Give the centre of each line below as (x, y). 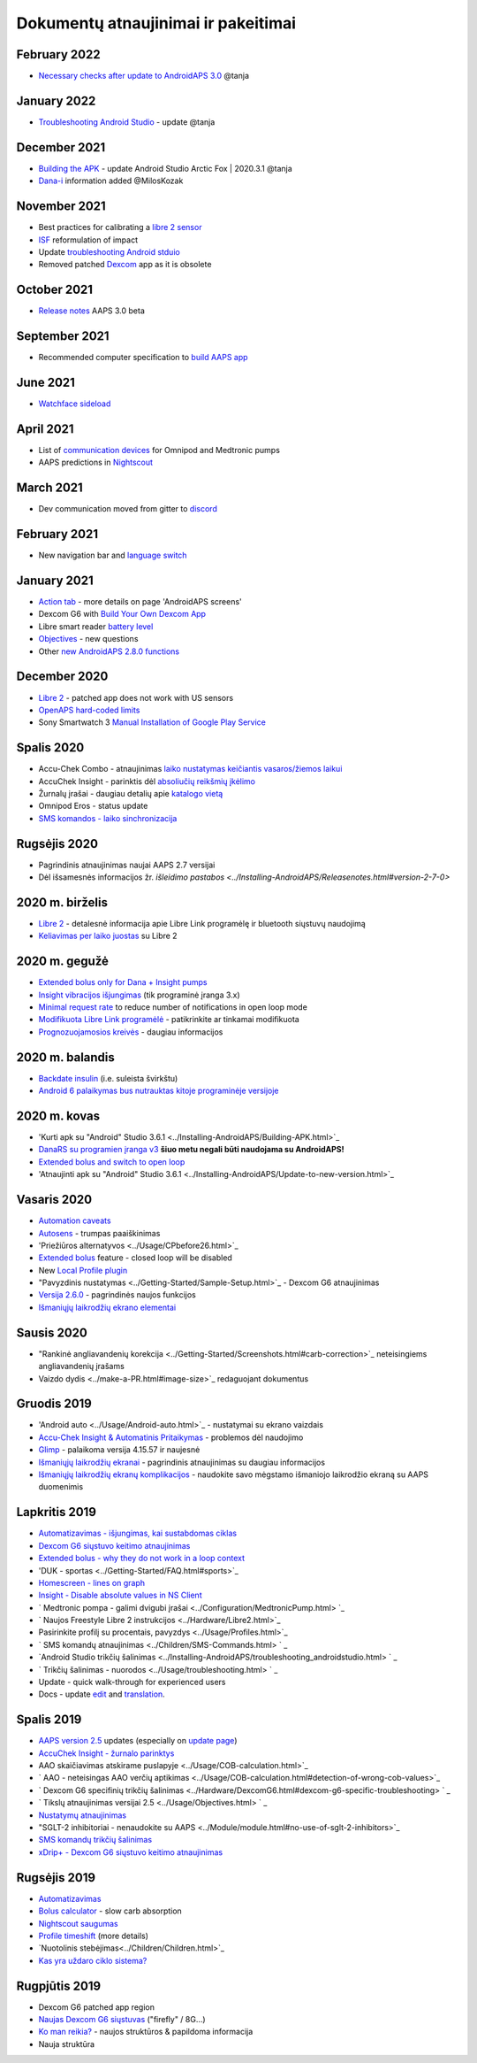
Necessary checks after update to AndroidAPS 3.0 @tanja (144, 76)
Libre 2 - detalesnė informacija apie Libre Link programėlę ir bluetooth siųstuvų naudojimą (202, 924)
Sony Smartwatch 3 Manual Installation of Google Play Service (152, 722)
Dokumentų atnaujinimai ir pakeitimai (156, 23)
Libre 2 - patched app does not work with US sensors (136, 697)
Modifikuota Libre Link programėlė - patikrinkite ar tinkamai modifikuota (169, 1020)
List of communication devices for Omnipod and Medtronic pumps (159, 450)
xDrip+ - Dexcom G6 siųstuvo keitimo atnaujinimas (131, 1852)
